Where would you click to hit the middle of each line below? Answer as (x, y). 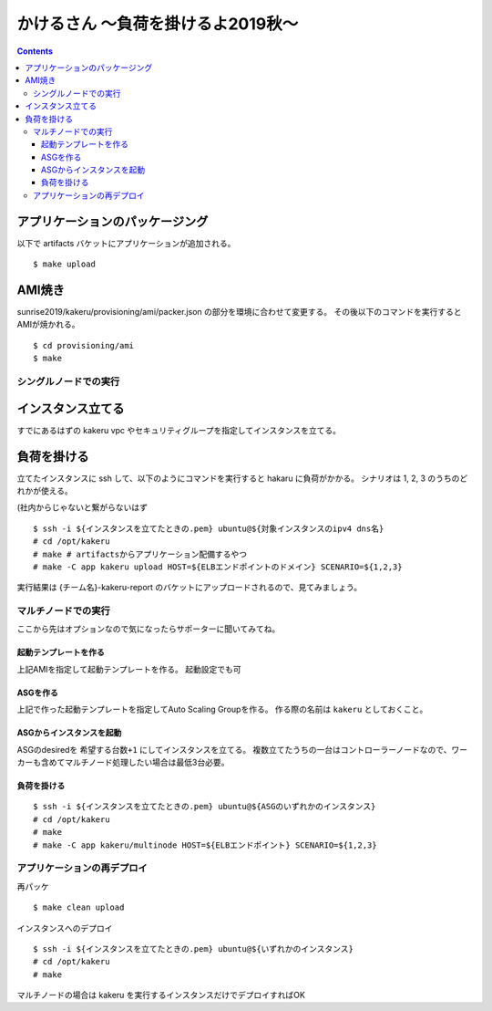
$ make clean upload (79, 907)
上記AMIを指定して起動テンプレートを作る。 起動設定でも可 (129, 669)
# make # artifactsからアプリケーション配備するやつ (140, 554)
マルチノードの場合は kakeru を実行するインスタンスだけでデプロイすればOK (161, 995)
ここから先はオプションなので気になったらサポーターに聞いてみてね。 (149, 629)
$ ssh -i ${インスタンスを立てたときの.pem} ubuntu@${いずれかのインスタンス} (194, 948)
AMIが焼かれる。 (49, 325)
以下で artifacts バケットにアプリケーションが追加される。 (126, 243)
